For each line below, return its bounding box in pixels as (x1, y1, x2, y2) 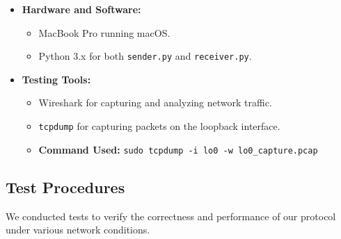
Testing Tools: (22, 72, 91, 86)
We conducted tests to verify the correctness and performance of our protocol (6, 208, 336, 223)
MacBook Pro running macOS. (38, 25, 170, 40)
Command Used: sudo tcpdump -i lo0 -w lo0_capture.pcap (38, 142, 318, 156)
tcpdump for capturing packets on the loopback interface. (38, 119, 280, 133)
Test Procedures (6, 176, 125, 197)
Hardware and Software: (22, 2, 141, 16)
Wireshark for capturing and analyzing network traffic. (38, 95, 272, 110)
